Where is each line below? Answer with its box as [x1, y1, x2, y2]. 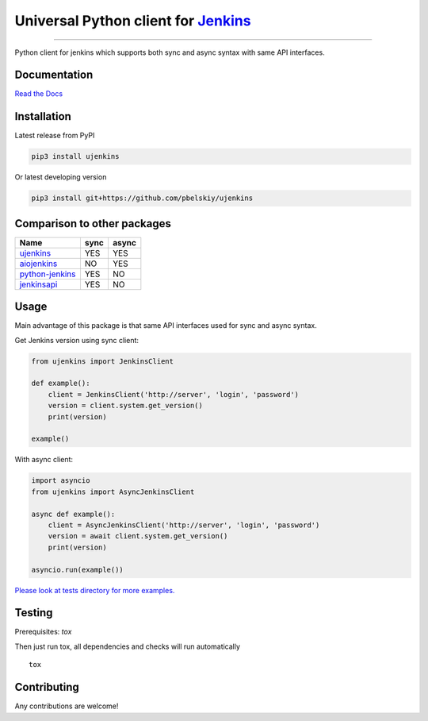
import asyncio [31, 476, 90, 485]
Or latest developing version [14, 172, 107, 182]
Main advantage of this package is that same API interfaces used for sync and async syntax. [14, 321, 317, 330]
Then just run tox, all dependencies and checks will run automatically [14, 642, 241, 651]
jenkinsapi [19, 279, 58, 290]
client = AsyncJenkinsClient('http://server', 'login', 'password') [48, 520, 320, 530]
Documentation [14, 68, 94, 82]
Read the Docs [14, 89, 63, 98]
